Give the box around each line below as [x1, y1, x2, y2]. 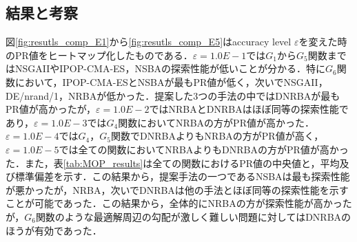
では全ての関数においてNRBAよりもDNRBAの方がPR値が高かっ [59, 142, 349, 156]
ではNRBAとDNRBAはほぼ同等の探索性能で [149, 102, 349, 116]
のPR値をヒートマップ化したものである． [6, 47, 193, 62]
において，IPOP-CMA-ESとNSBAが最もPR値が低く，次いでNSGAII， [14, 74, 328, 89]
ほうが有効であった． [6, 223, 102, 237]
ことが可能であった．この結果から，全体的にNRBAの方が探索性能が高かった [6, 196, 352, 210]
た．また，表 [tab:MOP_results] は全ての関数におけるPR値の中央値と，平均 [6, 155, 340, 170]
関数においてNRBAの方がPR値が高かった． [118, 115, 314, 129]
